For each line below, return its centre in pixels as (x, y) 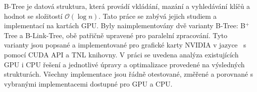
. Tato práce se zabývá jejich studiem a (158, 16)
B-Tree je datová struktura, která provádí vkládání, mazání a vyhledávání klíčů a (127, 6)
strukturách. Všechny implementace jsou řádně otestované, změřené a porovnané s (128, 74)
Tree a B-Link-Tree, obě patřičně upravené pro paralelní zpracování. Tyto (116, 35)
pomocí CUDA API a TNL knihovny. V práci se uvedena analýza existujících (121, 54)
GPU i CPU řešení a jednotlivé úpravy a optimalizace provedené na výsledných (125, 64)
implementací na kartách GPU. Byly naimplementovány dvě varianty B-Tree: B (125, 25)
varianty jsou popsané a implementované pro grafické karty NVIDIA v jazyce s (125, 45)
